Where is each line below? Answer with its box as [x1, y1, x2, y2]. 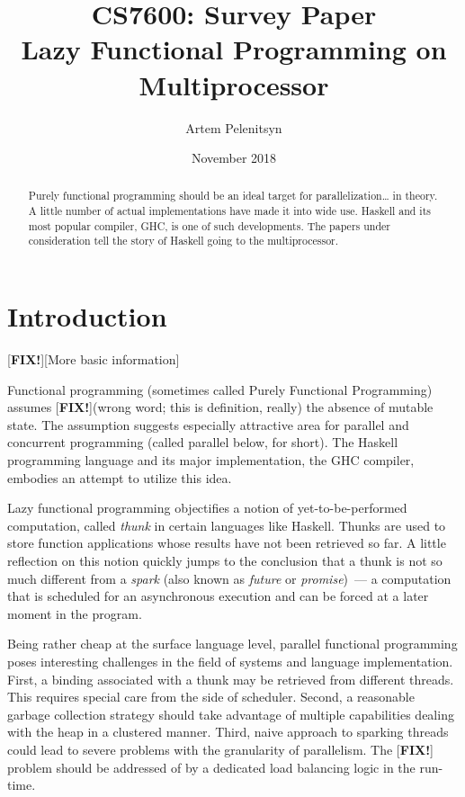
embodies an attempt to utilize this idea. [7, 468, 232, 487]
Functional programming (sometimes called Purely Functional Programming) [7, 380, 433, 398]
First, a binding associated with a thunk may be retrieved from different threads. [7, 669, 454, 688]
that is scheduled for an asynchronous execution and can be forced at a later [7, 587, 429, 605]
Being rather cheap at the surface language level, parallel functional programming [7, 634, 458, 653]
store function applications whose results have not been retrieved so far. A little [7, 533, 446, 552]
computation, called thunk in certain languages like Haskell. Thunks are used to [7, 515, 446, 534]
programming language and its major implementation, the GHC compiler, [7, 451, 415, 470]
